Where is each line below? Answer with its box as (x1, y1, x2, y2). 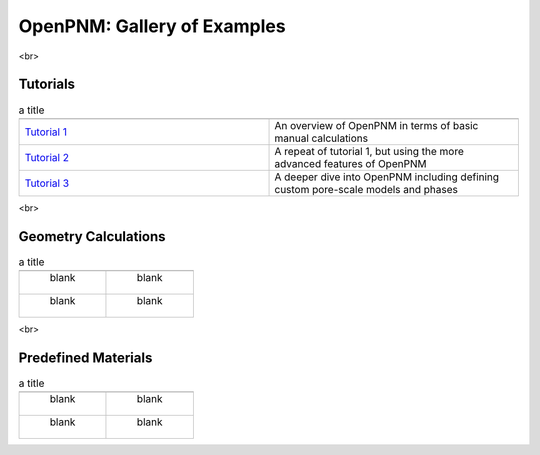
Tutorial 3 (24, 176, 70, 190)
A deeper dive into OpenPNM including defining (274, 170, 500, 184)
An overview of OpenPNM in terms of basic (274, 118, 479, 132)
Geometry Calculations (18, 228, 166, 245)
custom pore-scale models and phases (274, 182, 459, 196)
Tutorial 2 (24, 150, 70, 164)
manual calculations (274, 131, 369, 145)
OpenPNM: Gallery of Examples (18, 15, 286, 37)
